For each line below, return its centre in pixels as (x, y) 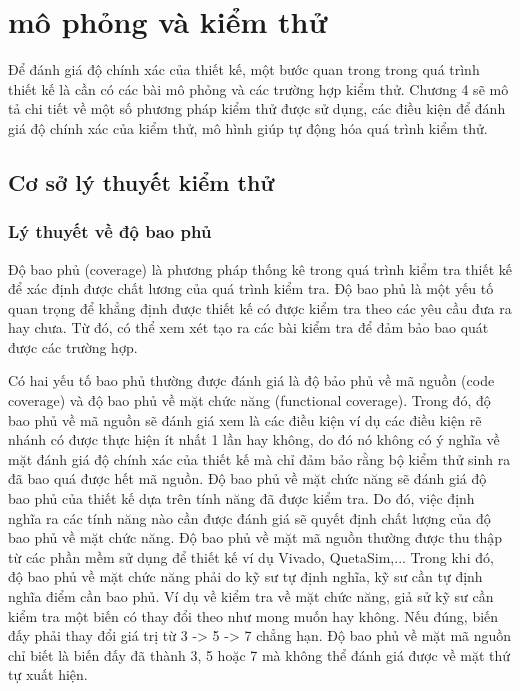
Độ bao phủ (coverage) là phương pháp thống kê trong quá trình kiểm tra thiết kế (260, 268)
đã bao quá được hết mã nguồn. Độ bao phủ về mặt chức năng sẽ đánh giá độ (247, 478)
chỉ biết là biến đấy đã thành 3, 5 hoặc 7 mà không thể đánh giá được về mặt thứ (259, 654)
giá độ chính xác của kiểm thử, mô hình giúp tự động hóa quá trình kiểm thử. (248, 127)
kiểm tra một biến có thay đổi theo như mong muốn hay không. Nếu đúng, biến (253, 615)
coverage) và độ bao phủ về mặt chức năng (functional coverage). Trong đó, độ (249, 400)
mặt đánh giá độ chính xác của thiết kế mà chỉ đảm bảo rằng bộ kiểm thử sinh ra (259, 458)
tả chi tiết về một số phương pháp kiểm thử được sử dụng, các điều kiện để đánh (257, 108)
